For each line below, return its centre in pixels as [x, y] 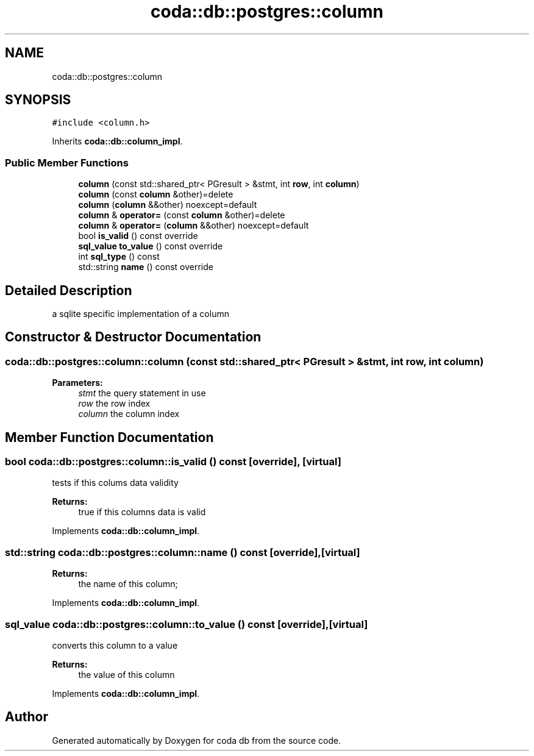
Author [27, 717]
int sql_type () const [119, 257]
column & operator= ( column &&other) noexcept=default [194, 226]
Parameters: [77, 383]
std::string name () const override [146, 267]
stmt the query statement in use [142, 393]
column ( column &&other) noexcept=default [168, 205]
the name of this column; [128, 584]
